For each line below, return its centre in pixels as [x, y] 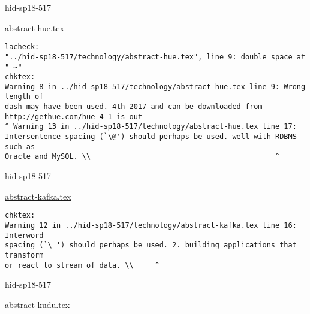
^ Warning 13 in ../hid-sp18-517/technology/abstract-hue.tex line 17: [151, 127]
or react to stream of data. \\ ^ [82, 265]
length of [24, 97]
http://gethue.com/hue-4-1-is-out [74, 117]
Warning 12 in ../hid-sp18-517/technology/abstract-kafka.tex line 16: [151, 225]
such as [20, 147]
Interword [24, 235]
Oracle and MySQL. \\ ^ [142, 157]
